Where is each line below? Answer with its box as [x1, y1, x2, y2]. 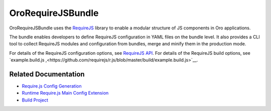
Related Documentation [9, 70, 85, 78]
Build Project [22, 97, 49, 103]
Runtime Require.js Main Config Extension [22, 90, 109, 96]
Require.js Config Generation [22, 83, 82, 89]
